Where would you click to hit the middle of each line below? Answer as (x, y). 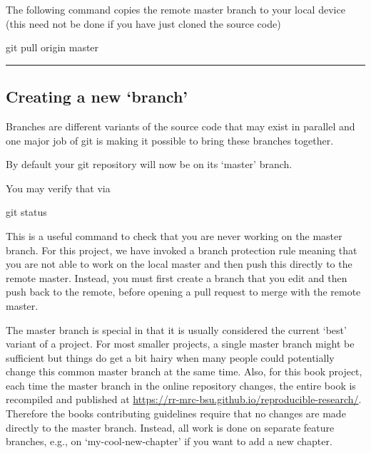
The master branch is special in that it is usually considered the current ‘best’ (176, 329)
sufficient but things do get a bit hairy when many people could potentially (170, 357)
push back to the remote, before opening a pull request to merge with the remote (183, 292)
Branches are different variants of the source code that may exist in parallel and (181, 126)
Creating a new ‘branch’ (97, 97)
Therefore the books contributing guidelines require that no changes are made (176, 413)
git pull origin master (52, 47)
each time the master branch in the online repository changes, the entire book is (181, 385)
